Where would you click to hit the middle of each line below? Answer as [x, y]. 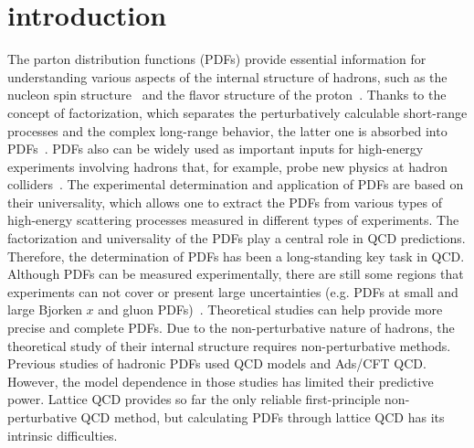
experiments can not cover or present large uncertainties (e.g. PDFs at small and [233, 291]
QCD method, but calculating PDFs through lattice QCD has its [263, 417]
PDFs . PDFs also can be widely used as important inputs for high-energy [216, 149]
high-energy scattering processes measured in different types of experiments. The [233, 220]
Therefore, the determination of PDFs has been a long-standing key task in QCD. [236, 256]
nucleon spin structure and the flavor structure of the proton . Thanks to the [227, 95]
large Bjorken [45, 309]
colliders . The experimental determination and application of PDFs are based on [236, 184]
